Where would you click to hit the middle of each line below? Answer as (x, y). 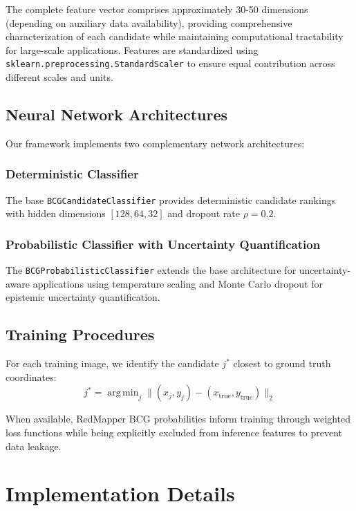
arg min (123, 393)
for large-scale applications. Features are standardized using (132, 49)
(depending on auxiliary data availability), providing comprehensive (149, 22)
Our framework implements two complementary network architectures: (155, 143)
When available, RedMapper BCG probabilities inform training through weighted (178, 419)
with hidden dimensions (56, 213)
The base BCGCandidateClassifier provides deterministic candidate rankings (171, 199)
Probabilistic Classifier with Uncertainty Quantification (163, 244)
